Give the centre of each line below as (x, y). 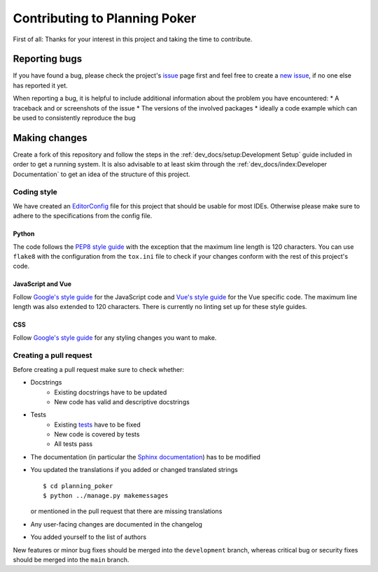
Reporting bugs (48, 59)
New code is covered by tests (97, 434)
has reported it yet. (40, 85)
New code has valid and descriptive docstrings (122, 401)
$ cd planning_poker (78, 486)
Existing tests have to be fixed (98, 424)
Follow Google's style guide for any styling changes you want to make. (115, 337)
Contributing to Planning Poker (105, 18)
